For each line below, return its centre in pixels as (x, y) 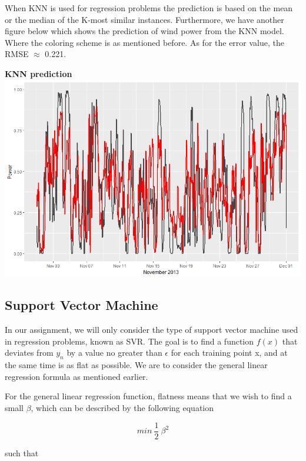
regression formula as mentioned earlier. (76, 376)
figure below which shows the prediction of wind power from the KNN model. (144, 31)
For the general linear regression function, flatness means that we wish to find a (148, 396)
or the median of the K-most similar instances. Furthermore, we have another (144, 19)
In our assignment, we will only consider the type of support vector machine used (152, 330)
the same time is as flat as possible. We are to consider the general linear (136, 365)
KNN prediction (39, 73)
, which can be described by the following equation (122, 407)
